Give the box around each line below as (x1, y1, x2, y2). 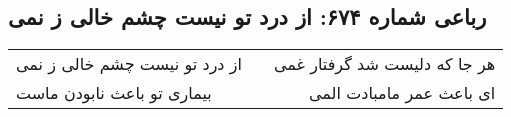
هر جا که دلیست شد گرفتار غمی (273, 52, 496, 76)
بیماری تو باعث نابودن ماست (16, 81, 212, 105)
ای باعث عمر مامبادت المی (308, 81, 496, 105)
